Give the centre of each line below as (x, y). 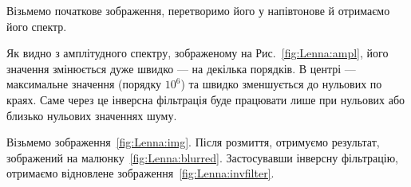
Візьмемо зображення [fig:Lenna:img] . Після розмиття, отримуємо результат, (193, 142)
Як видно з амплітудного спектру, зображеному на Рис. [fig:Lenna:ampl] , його (198, 53)
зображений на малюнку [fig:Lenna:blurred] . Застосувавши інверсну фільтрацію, (202, 157)
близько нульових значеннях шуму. (92, 115)
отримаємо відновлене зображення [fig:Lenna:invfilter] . (140, 173)
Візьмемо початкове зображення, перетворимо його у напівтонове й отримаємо (198, 10)
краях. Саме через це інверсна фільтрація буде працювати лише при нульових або (206, 99)
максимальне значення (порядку (84, 84)
